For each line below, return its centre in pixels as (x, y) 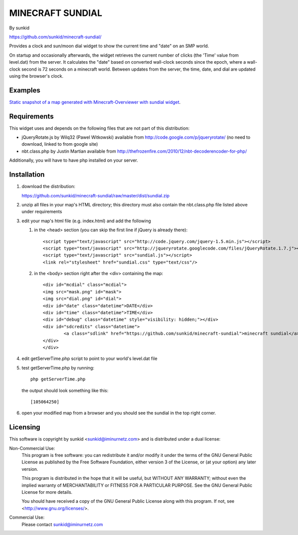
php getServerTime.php (58, 379)
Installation (27, 175)
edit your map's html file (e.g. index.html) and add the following (86, 221)
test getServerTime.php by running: (58, 367)
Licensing (25, 427)
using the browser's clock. (36, 76)
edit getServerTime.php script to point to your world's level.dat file (89, 358)
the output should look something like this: (65, 390)
